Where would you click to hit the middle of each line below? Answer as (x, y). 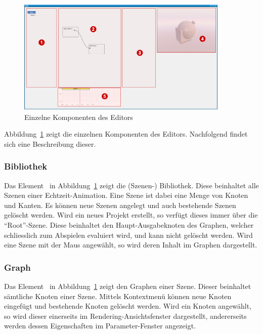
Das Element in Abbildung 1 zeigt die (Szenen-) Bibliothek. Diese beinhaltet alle (131, 185)
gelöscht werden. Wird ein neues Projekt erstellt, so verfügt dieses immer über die (131, 215)
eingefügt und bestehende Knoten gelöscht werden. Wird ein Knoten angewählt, (128, 306)
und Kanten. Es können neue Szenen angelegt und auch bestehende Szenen (120, 205)
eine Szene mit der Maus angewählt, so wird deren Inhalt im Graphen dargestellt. (131, 245)
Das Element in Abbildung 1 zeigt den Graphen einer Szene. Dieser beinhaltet (128, 286)
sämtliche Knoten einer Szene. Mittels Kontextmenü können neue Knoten (118, 296)
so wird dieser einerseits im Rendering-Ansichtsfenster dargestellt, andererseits (125, 316)
